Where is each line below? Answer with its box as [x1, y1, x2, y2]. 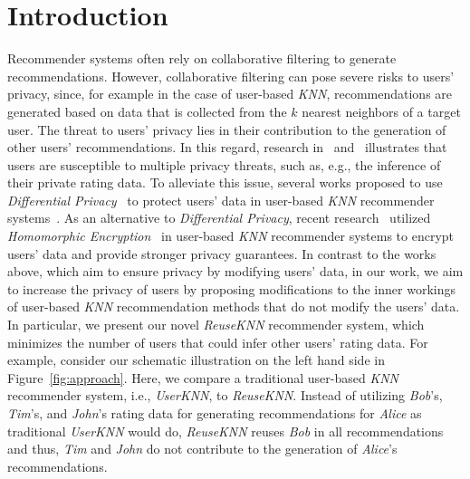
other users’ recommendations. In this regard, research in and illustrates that [7, 138, 447, 157]
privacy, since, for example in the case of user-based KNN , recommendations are [7, 84, 453, 103]
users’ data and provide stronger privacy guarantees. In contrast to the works [7, 244, 436, 263]
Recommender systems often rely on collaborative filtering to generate [7, 49, 397, 68]
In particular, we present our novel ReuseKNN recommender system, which [7, 315, 425, 334]
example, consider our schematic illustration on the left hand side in [7, 350, 385, 369]
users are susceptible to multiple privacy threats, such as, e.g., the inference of [7, 155, 441, 174]
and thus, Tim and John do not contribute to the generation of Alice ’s [7, 439, 398, 458]
